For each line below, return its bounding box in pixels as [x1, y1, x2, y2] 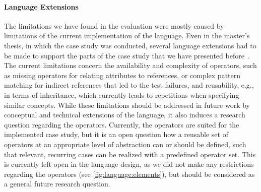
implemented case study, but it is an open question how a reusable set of [4, 129, 228, 140]
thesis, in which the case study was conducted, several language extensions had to [4, 40, 256, 50]
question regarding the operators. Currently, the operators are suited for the [4, 119, 239, 130]
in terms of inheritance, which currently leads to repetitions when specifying [4, 89, 239, 100]
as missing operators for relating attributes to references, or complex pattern [4, 70, 241, 80]
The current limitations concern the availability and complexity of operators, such [4, 60, 257, 71]
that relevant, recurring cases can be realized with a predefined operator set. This [4, 149, 256, 159]
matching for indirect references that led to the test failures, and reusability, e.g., [4, 80, 254, 90]
